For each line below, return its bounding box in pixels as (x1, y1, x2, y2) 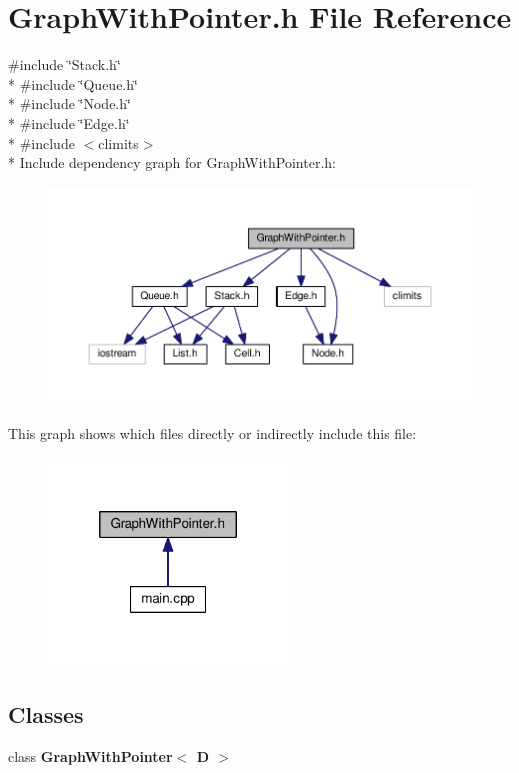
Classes (8, 699, 84, 730)
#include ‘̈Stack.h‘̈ (8, 54, 121, 75)
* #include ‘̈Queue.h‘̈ (8, 73, 138, 94)
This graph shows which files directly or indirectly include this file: (8, 423, 417, 444)
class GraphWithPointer (8, 745, 173, 766)
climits (98, 132, 139, 153)
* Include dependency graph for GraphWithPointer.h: (8, 152, 336, 173)
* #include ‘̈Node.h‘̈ (8, 93, 131, 114)
